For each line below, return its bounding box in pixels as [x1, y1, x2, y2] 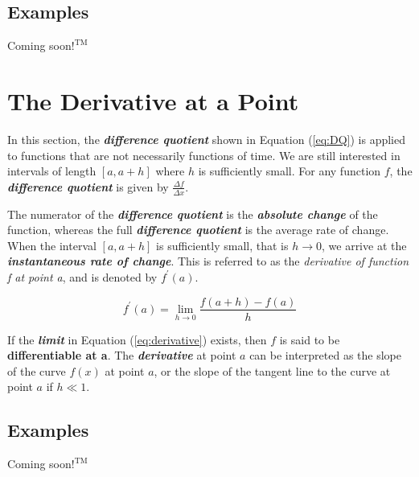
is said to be [279, 331, 340, 347]
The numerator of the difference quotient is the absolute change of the [7, 205, 378, 222]
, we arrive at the [322, 236, 407, 253]
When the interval [7, 236, 97, 253]
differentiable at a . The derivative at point [7, 347, 236, 364]
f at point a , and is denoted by [7, 268, 158, 285]
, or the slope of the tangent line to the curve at [154, 362, 391, 379]
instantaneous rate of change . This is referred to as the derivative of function [7, 253, 409, 269]
